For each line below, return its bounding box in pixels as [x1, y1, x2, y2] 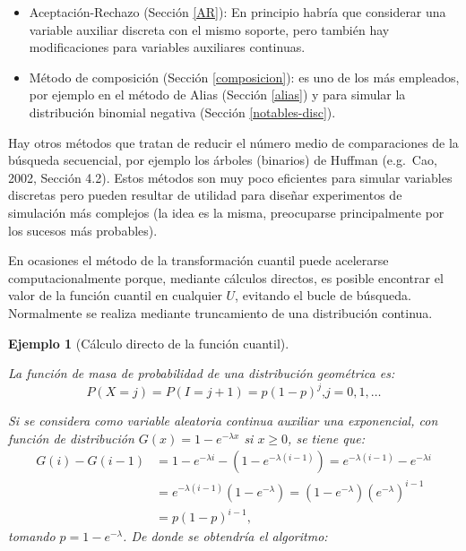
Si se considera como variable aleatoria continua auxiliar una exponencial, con [8, 411, 438, 430]
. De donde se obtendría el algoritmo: [123, 527, 328, 546]
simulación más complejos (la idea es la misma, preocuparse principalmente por [8, 202, 444, 221]
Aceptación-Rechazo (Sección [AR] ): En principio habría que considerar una [29, 3, 446, 21]
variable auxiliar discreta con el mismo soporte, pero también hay [29, 20, 390, 39]
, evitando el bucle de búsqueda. [235, 286, 411, 305]
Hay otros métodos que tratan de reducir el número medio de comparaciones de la [8, 133, 459, 151]
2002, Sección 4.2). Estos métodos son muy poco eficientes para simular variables [8, 168, 453, 186]
